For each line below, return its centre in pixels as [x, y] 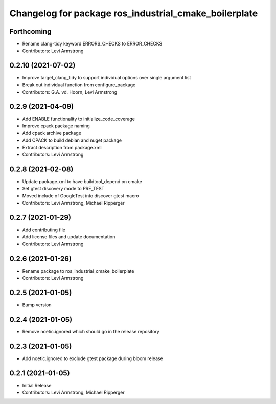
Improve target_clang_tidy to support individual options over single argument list [107, 78]
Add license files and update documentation [69, 237]
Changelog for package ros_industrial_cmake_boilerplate [134, 13]
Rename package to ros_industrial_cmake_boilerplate [78, 271]
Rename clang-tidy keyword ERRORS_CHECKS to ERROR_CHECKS [92, 44]
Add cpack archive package [52, 133]
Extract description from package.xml [62, 147]
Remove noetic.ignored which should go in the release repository [91, 331]
